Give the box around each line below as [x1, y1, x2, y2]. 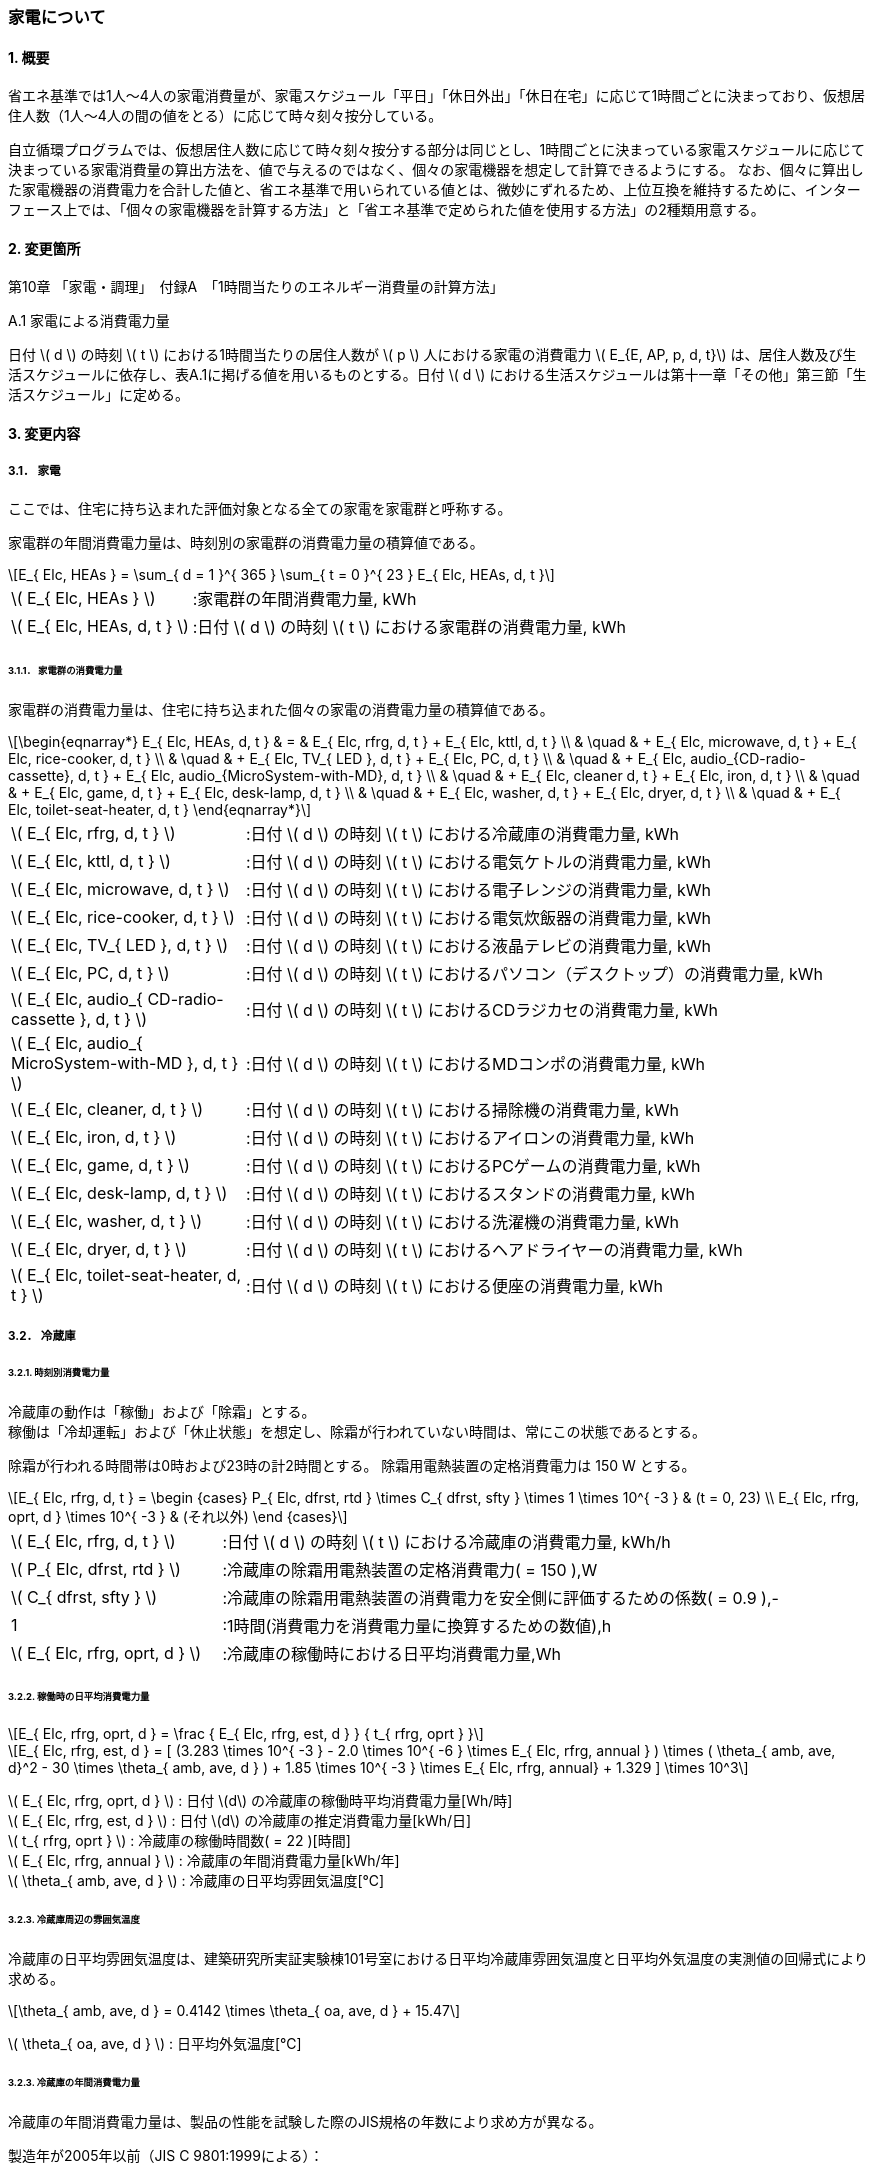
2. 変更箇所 [8, 239, 81, 257]
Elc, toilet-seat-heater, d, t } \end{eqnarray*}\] [8, 800, 312, 818]
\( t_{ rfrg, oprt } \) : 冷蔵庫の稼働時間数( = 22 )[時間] [8, 1832, 351, 1850]
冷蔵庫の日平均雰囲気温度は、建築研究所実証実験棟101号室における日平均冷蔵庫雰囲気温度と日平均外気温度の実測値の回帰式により [8, 1949, 868, 1967]
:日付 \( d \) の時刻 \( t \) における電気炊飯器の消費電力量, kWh [245, 907, 712, 928]
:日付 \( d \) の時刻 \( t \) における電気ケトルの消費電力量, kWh [245, 851, 712, 872]
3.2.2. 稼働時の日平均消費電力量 [8, 1691, 150, 1703]
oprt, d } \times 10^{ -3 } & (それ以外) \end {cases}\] [8, 1507, 348, 1525]
